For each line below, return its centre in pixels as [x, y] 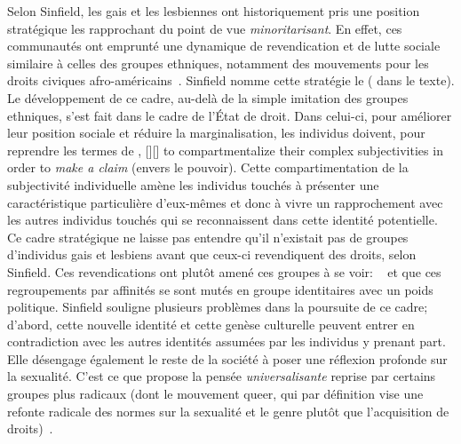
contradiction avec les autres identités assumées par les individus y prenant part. [227, 341]
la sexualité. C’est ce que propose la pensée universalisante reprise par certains [222, 376]
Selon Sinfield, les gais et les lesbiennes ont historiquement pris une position [214, 11]
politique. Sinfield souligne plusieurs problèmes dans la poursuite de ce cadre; [218, 307]
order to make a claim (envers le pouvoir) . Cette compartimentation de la [208, 167]
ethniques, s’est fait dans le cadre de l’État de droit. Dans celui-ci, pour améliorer [230, 115]
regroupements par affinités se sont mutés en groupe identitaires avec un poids [220, 289]
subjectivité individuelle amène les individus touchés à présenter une [193, 184]
